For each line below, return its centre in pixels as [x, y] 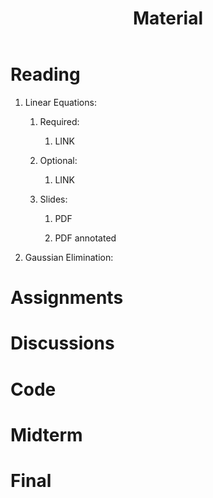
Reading [45, 74]
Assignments [67, 298]
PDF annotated [85, 238]
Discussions [62, 343]
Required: [59, 121]
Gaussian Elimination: [69, 257]
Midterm [46, 434]
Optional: [58, 160]
